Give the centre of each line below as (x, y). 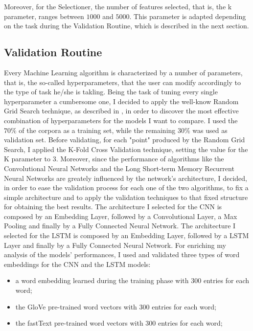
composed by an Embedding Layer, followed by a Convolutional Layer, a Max (121, 216)
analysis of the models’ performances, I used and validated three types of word (122, 254)
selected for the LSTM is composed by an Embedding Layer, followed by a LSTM (126, 235)
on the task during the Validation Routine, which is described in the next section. (126, 26)
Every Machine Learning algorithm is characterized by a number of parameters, (123, 72)
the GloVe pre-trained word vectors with (76, 306)
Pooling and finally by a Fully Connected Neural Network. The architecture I (120, 226)
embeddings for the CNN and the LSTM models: (77, 264)
